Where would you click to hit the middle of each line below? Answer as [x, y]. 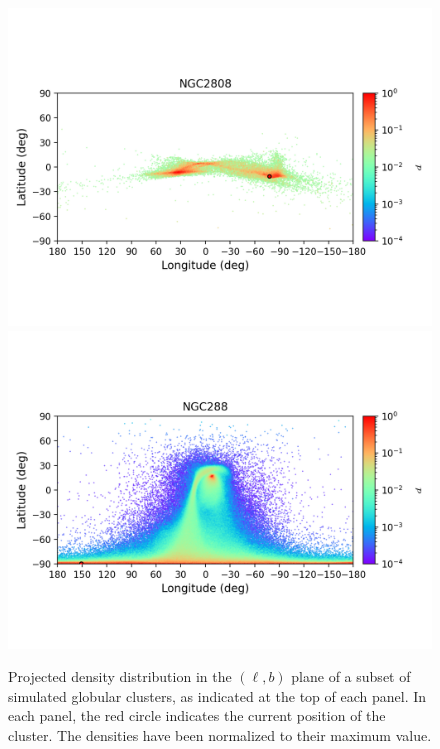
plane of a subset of [351, 676]
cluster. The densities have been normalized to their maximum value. [220, 734]
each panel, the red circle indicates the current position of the [197, 715]
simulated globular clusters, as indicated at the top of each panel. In [217, 695]
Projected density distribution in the [120, 676]
